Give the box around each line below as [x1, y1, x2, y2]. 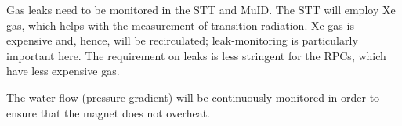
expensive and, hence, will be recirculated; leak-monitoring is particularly [6, 32, 358, 49]
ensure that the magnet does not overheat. [6, 104, 210, 121]
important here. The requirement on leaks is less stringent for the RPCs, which [6, 47, 386, 63]
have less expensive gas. [6, 63, 120, 79]
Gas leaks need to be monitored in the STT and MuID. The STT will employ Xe [6, 2, 396, 17]
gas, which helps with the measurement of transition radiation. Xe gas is [6, 16, 354, 33]
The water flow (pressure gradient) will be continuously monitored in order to [6, 88, 380, 105]
